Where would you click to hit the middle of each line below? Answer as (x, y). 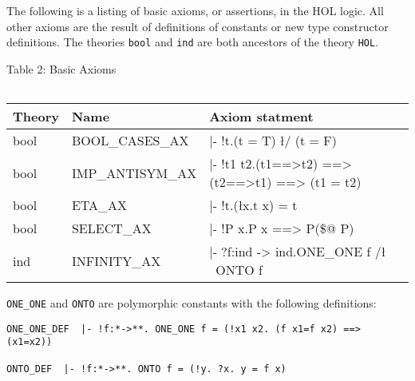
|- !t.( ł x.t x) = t (253, 205)
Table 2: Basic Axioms (61, 68)
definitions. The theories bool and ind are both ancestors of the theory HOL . (193, 42)
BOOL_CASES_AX (130, 141)
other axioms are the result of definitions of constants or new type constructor (198, 26)
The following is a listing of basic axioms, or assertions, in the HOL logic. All (195, 10)
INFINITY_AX (116, 260)
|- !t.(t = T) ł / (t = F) (273, 141)
